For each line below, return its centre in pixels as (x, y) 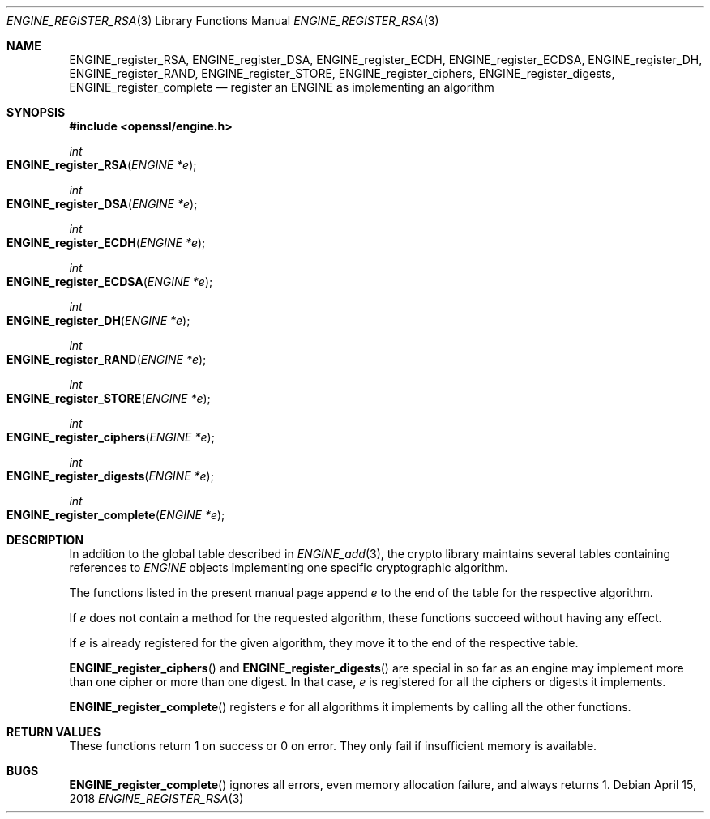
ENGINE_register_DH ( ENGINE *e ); (98, 320)
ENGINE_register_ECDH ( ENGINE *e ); (106, 243)
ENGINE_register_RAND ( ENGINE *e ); (107, 359)
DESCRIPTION (45, 540)
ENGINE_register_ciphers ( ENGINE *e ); (111, 437)
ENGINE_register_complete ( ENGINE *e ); (116, 515)
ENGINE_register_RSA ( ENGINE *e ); (102, 165)
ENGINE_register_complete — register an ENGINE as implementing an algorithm (282, 87)
